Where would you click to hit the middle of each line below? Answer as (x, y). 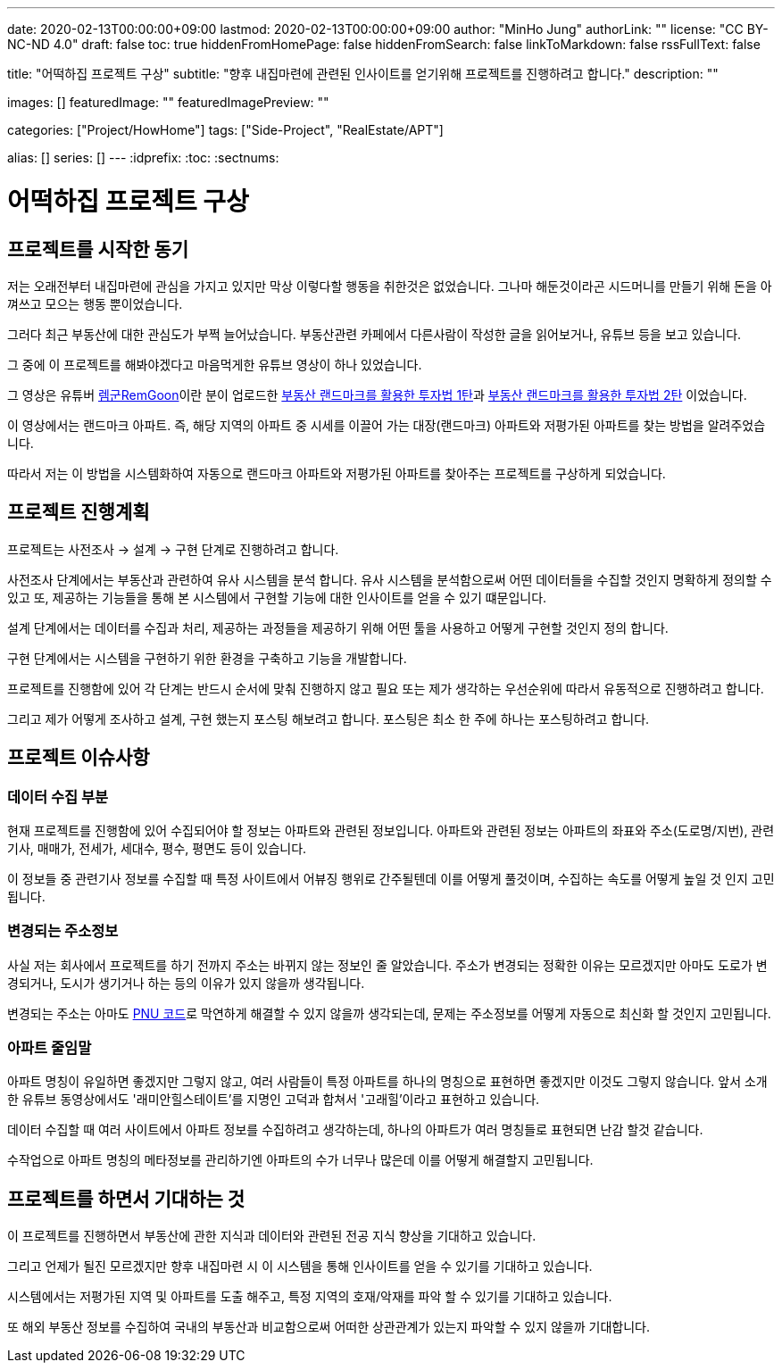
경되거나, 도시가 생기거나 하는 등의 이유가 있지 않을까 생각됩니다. (186, 983)
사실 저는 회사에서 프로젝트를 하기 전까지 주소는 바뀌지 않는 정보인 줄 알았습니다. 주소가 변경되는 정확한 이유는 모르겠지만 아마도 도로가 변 (387, 965)
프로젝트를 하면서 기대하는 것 (126, 1199)
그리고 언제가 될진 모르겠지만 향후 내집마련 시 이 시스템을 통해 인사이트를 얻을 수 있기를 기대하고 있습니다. (300, 1266)
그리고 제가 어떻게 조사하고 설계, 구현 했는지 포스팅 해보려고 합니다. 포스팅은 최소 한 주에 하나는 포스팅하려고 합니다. (329, 718)
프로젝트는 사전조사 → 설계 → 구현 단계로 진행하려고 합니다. (173, 549)
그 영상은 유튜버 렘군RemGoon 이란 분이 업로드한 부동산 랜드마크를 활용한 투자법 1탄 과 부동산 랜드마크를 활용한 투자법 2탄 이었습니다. (377, 394)
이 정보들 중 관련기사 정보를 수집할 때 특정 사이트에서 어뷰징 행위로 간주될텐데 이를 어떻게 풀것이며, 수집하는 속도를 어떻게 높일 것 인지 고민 (391, 878)
